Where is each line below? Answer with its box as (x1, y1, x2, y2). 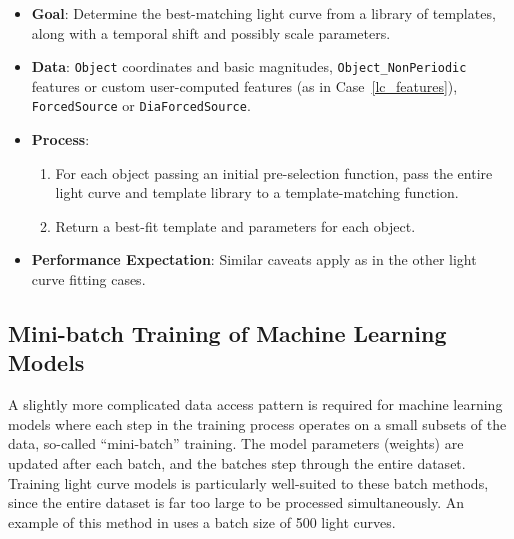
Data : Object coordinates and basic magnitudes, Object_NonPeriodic (31, 56, 467, 77)
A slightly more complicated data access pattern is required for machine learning (8, 394, 503, 415)
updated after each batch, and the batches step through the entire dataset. (8, 453, 466, 474)
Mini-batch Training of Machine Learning (8, 318, 447, 349)
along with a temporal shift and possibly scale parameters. (31, 22, 391, 43)
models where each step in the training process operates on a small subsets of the (8, 413, 507, 434)
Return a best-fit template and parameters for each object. (55, 215, 416, 236)
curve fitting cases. (31, 269, 146, 290)
